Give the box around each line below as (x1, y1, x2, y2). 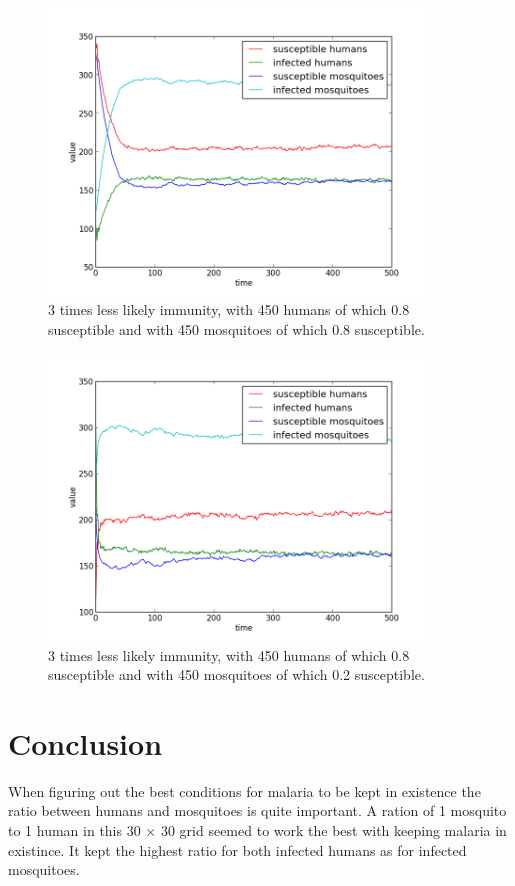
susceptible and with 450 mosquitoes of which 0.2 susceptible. (48, 664, 425, 685)
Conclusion (8, 722, 163, 763)
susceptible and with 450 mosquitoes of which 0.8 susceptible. (48, 318, 425, 339)
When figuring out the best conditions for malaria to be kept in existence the (8, 780, 481, 801)
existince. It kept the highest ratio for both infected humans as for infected (8, 839, 467, 860)
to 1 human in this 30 (8, 820, 141, 841)
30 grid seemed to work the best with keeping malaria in (160, 820, 507, 841)
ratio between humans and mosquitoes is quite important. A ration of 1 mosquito (8, 800, 507, 821)
